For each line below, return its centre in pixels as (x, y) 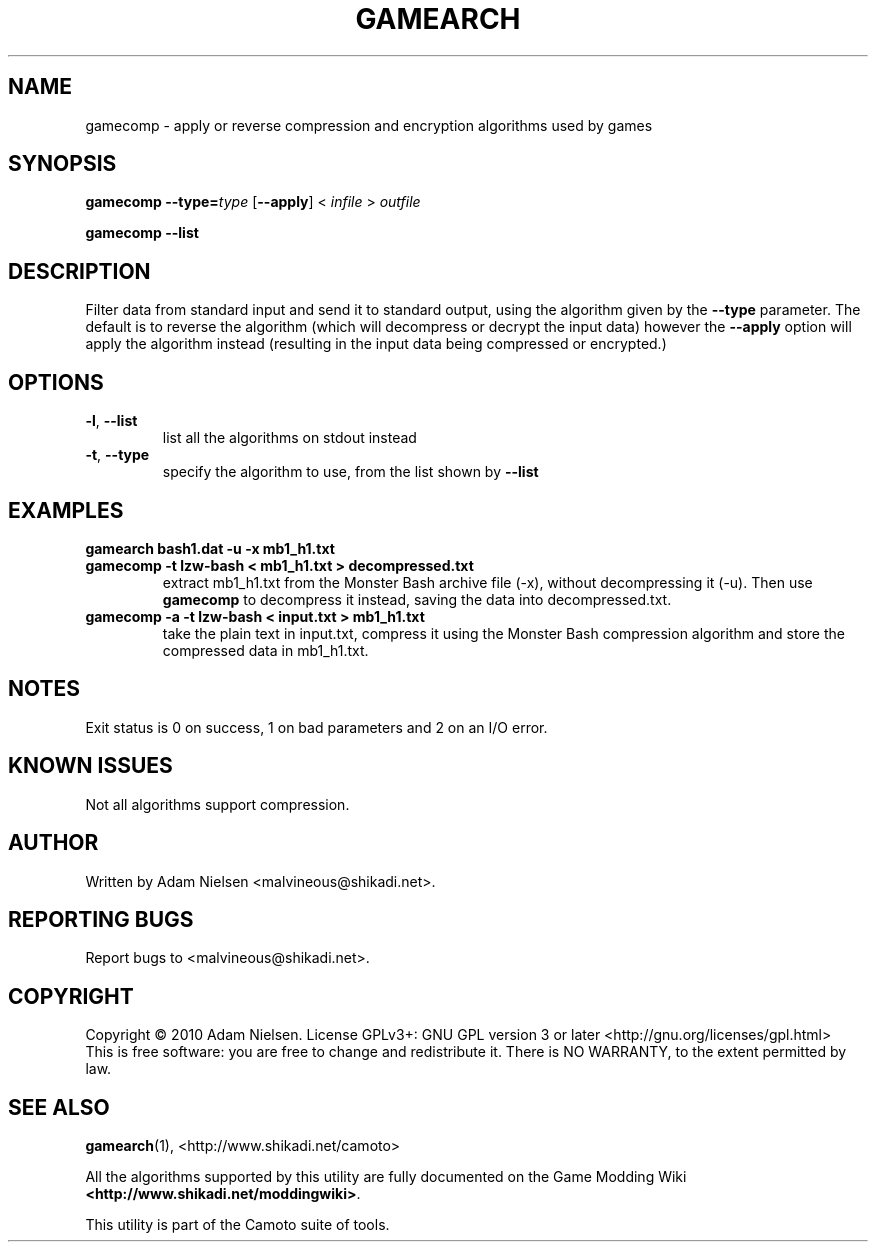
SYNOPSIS (62, 164)
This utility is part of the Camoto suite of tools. (237, 1225)
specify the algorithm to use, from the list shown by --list (350, 472)
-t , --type (117, 455)
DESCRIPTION (79, 271)
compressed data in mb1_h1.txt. (265, 650)
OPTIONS (56, 382)
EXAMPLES (66, 510)
